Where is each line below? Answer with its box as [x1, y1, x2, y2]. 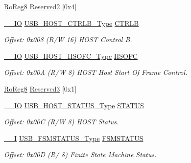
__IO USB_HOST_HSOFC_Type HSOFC [4, 50, 138, 61]
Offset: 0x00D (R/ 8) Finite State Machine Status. [4, 149, 157, 160]
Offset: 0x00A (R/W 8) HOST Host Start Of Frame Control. [4, 67, 188, 77]
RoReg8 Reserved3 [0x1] [4, 83, 77, 93]
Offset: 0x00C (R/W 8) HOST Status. [4, 116, 119, 127]
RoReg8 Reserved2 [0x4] [4, 1, 77, 11]
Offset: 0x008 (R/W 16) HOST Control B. [4, 34, 132, 45]
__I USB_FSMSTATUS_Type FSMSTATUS [4, 133, 143, 143]
